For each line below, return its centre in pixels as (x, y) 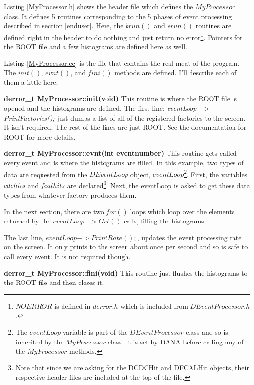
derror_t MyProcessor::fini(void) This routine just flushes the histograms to (126, 273)
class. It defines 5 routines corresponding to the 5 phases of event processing (118, 16)
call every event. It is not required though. (67, 256)
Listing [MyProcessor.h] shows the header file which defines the (99, 6)
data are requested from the (46, 174)
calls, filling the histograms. (165, 221)
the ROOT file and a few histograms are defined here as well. (96, 47)
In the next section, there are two (54, 211)
